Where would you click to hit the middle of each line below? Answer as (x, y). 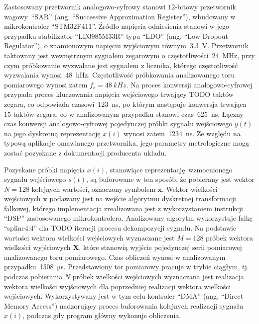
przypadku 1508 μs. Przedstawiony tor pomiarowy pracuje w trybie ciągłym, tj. (127, 267)
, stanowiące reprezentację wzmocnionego (169, 169)
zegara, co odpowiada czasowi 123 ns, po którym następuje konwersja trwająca (125, 104)
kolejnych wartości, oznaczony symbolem (93, 189)
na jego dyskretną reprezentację (52, 133)
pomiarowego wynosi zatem (46, 84)
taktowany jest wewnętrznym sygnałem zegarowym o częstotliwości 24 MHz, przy (129, 55)
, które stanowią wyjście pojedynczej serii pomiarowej (160, 247)
